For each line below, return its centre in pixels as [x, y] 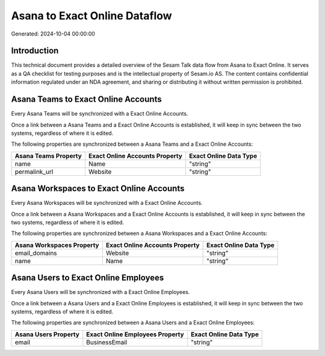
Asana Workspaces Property [57, 245]
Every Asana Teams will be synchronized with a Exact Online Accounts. [100, 114]
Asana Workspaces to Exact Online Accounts [98, 189]
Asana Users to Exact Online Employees [88, 278]
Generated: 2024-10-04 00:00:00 [53, 34]
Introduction [35, 51]
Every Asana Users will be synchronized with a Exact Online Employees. [101, 292]
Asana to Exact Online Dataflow [91, 16]
